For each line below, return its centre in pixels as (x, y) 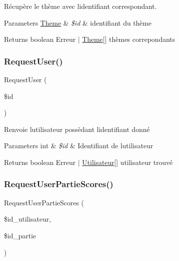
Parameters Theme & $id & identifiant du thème (78, 22)
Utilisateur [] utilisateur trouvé (127, 162)
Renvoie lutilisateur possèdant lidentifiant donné (77, 129)
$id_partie (20, 235)
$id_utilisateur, (28, 219)
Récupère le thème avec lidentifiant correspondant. (80, 6)
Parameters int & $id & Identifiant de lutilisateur (79, 146)
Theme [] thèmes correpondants (129, 39)
